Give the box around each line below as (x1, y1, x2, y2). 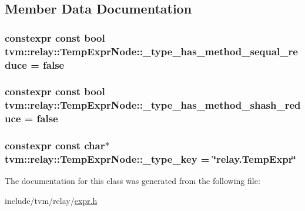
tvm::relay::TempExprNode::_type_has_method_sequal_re (5, 43, 298, 58)
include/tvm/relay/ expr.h (5, 194, 98, 206)
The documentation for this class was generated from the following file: (5, 175, 260, 187)
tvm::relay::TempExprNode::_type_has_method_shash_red (5, 98, 301, 112)
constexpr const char (5, 138, 105, 153)
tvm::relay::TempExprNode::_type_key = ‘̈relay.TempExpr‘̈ (5, 152, 296, 166)
